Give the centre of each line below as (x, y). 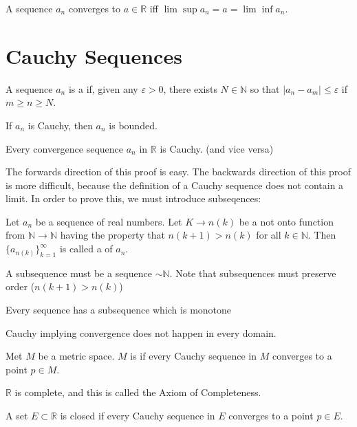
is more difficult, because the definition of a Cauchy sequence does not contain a (175, 185)
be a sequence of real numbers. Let (109, 221)
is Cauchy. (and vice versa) (217, 148)
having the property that (112, 235)
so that (265, 88)
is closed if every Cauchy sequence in (138, 416)
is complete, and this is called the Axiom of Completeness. (138, 392)
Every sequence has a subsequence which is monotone (119, 310)
